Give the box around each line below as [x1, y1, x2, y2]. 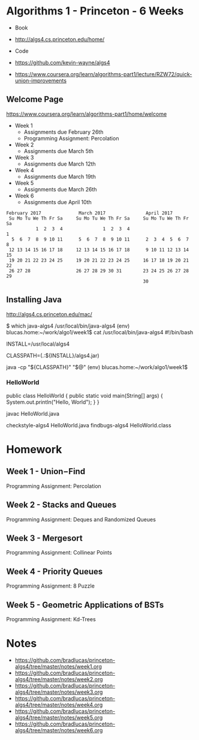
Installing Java [6, 295, 62, 305]
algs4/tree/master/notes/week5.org [14, 714, 103, 721]
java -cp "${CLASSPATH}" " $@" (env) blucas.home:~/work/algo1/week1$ [6, 363, 188, 370]
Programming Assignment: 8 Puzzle [6, 582, 95, 589]
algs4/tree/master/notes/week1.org [14, 663, 102, 670]
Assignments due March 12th [23, 160, 96, 167]
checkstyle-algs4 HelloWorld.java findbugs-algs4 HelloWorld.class [6, 421, 172, 429]
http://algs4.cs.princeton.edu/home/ [14, 35, 105, 43]
